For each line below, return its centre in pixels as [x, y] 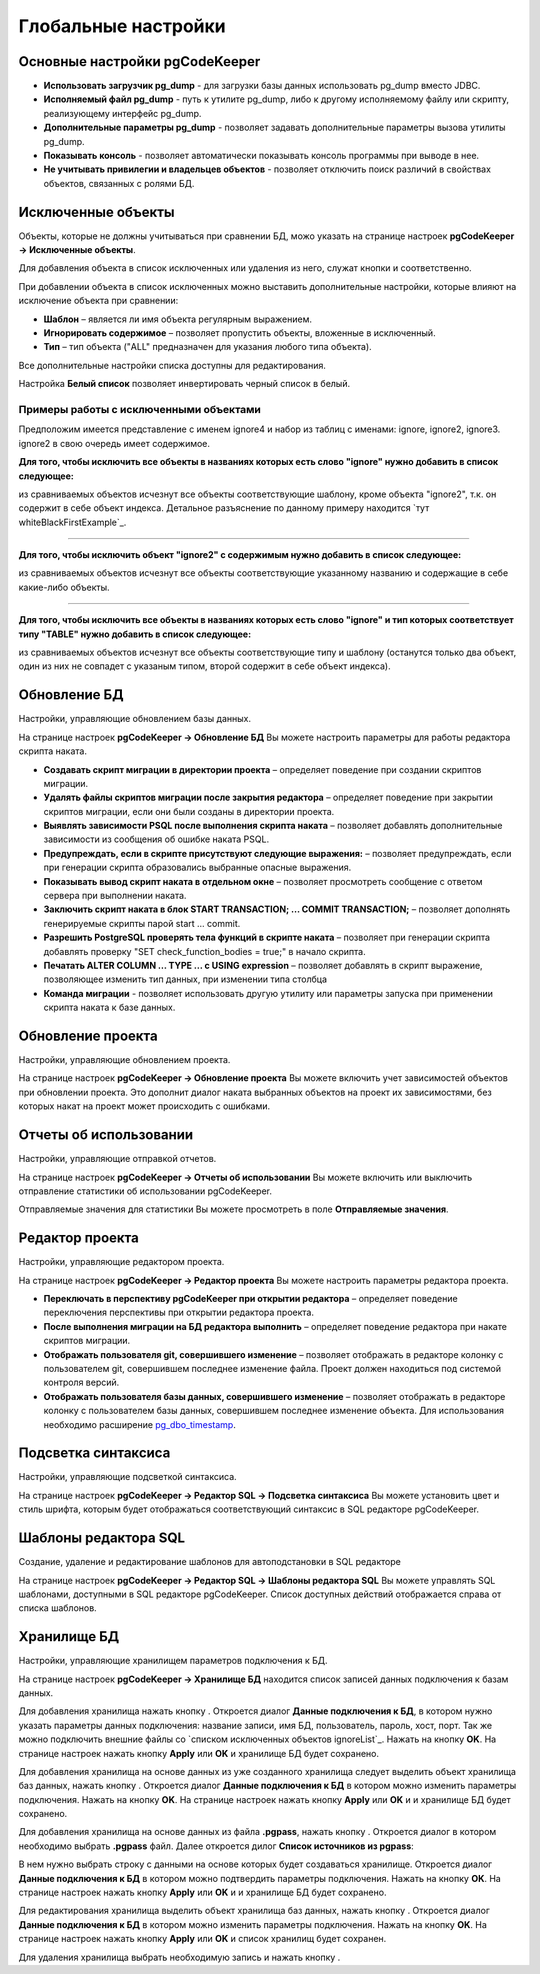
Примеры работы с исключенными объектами [140, 409]
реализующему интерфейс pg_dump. [122, 113]
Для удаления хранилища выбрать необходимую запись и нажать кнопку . [179, 1957]
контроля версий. [81, 1382]
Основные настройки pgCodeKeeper [139, 61]
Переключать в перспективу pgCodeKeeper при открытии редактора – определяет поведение [251, 1298]
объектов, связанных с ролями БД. [119, 183]
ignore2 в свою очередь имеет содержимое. [114, 443]
